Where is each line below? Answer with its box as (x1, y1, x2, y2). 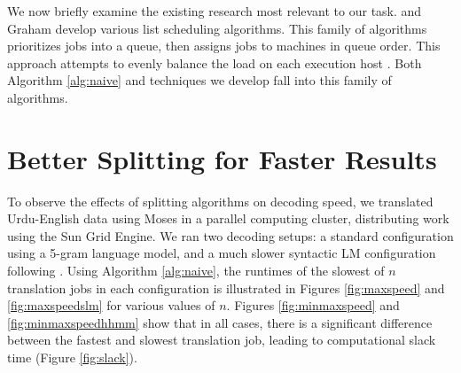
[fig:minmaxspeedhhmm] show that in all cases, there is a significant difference (7, 313, 433, 331)
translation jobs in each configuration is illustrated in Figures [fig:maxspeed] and (7, 278, 445, 297)
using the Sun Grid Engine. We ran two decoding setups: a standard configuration (7, 226, 454, 245)
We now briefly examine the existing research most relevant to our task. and (7, 2, 422, 19)
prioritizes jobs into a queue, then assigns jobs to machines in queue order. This (7, 36, 441, 55)
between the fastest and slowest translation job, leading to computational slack (7, 330, 436, 349)
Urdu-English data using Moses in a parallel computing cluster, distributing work (7, 209, 449, 228)
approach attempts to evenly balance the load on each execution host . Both (7, 53, 422, 72)
